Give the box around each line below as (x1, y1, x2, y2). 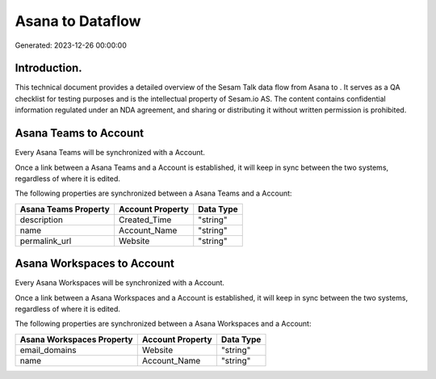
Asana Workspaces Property (19, 334, 133, 345)
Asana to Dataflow (15, 12, 141, 30)
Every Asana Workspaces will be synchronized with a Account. (15, 278, 225, 288)
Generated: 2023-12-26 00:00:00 (15, 40, 127, 50)
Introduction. (15, 61, 82, 75)
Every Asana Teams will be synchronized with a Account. (15, 148, 206, 158)
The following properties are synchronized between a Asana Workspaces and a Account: (15, 319, 312, 329)
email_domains (19, 344, 77, 356)
